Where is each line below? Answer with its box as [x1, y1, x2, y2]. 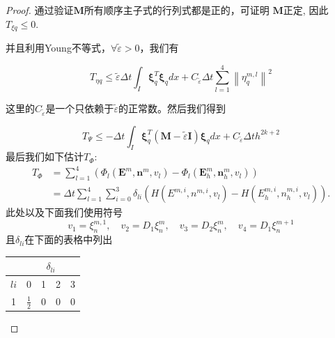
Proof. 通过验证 [6, 3, 74, 17]
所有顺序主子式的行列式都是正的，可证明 [84, 3, 270, 17]
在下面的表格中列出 [24, 232, 113, 247]
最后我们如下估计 [6, 149, 84, 164]
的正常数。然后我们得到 [118, 100, 226, 115]
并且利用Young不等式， [6, 40, 111, 55]
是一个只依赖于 [45, 100, 114, 115]
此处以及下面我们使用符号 [6, 205, 123, 220]
